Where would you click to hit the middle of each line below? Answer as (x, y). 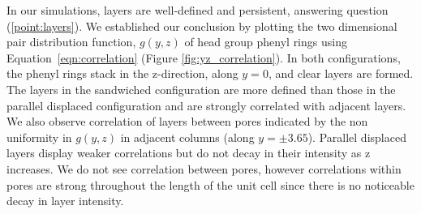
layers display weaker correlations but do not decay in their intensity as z (189, 153)
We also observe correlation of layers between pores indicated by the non (187, 121)
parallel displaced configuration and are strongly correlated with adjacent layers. (206, 105)
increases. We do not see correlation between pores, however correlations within (204, 168)
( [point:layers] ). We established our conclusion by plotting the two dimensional (202, 26)
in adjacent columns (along (187, 137)
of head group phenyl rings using (266, 42)
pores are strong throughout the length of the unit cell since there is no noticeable (210, 184)
